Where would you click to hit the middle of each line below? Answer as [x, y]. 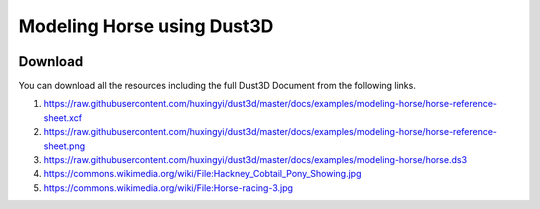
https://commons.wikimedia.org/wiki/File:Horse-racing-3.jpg [168, 187]
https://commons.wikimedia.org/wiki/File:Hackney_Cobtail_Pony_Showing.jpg [202, 174]
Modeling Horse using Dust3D [146, 26]
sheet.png [64, 146]
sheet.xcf [63, 117]
